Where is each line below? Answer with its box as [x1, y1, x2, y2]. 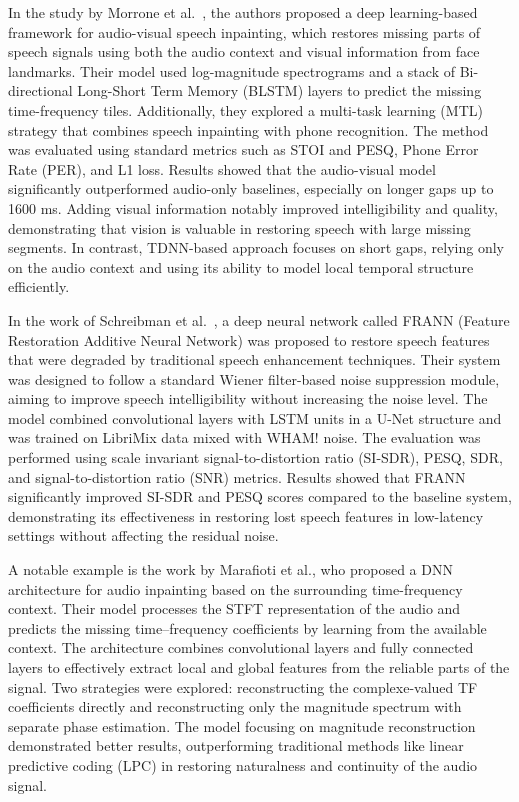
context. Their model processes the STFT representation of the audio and [8, 598, 461, 619]
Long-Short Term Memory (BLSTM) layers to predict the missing [77, 80, 482, 101]
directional [8, 80, 73, 101]
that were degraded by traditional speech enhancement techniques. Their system [8, 349, 501, 370]
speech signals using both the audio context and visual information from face [8, 41, 480, 62]
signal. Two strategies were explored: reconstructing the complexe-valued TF [8, 676, 478, 697]
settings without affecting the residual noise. [8, 525, 279, 546]
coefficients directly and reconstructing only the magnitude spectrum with [8, 696, 462, 717]
